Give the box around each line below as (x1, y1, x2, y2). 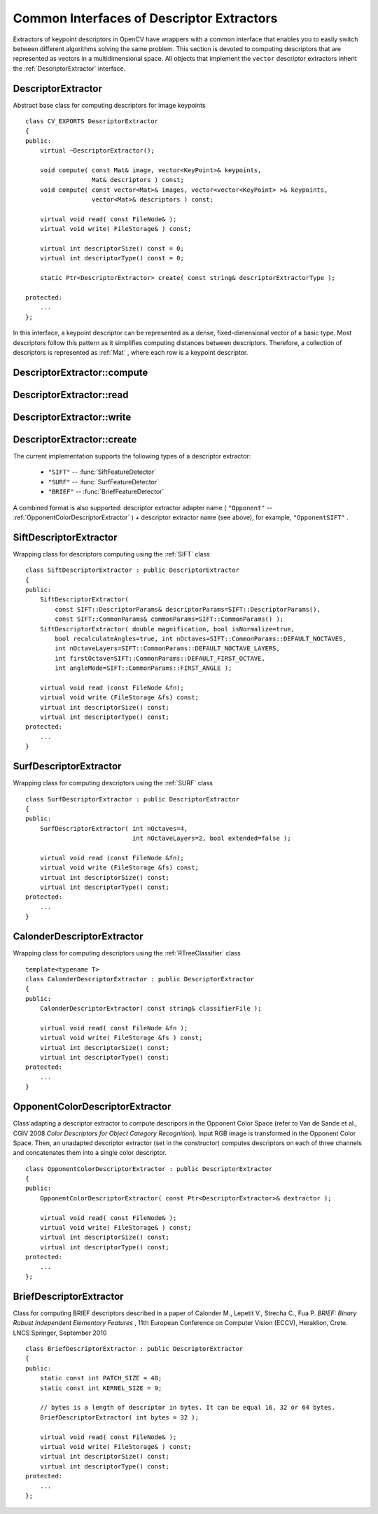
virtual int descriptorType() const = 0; (39, 254, 185, 262)
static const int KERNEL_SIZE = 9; (39, 1384, 162, 1392)
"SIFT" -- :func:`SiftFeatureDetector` (48, 468, 157, 476)
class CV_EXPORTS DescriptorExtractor (25, 118, 159, 125)
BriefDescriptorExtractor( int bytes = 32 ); (39, 1413, 199, 1421)
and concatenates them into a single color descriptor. (13, 1149, 167, 1157)
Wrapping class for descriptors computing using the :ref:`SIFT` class (13, 549, 210, 558)
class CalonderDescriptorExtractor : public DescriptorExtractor (25, 975, 255, 983)
